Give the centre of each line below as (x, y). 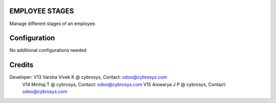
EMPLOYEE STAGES (42, 11)
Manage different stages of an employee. (53, 24)
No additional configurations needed (48, 50)
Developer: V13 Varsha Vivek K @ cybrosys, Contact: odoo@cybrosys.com (88, 77)
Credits (21, 65)
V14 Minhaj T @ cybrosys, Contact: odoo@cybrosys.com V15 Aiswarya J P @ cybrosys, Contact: (124, 84)
